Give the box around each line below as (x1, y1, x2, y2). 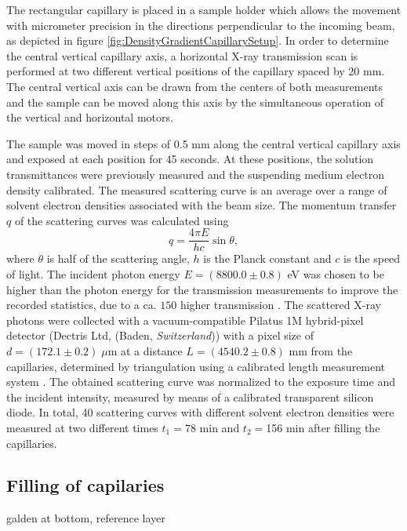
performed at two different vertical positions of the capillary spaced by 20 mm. (6, 63, 385, 79)
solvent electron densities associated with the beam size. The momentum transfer (6, 197, 397, 213)
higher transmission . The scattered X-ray (180, 296, 381, 313)
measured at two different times (6, 419, 158, 435)
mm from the (289, 342, 353, 358)
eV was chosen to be (287, 265, 384, 282)
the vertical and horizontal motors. (6, 109, 173, 125)
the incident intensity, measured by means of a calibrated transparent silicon (6, 388, 374, 405)
